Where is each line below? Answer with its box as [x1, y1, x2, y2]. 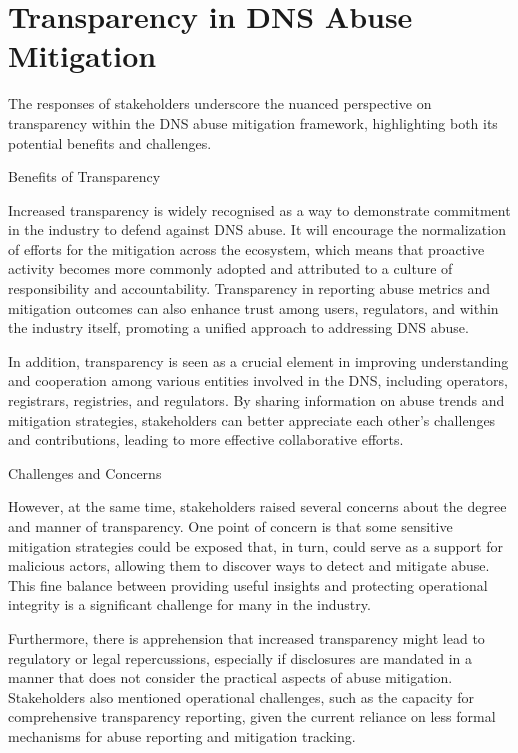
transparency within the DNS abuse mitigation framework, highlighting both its [8, 112, 498, 133]
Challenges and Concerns [8, 462, 162, 483]
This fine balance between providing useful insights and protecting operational [8, 574, 488, 595]
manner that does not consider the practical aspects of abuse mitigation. [8, 667, 453, 688]
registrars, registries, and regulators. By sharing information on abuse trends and [8, 390, 505, 411]
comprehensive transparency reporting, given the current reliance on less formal [8, 706, 496, 727]
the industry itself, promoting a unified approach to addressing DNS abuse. [8, 317, 469, 338]
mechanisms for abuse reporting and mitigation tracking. [8, 725, 356, 746]
